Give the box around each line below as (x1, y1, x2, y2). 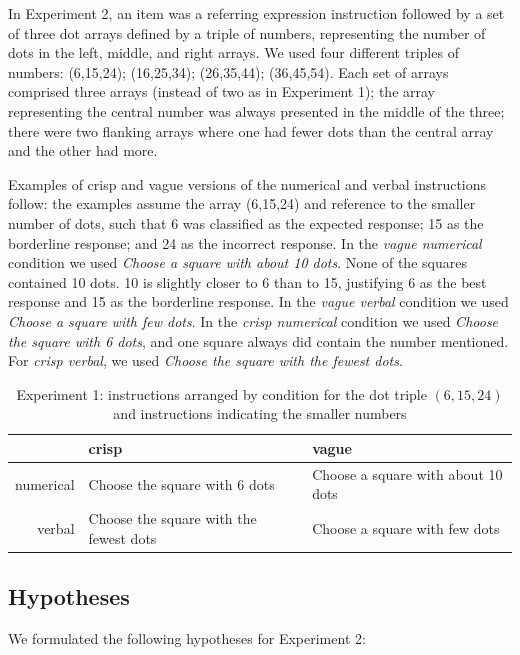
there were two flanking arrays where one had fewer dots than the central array (8, 120, 494, 141)
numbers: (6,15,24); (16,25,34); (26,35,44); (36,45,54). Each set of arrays (8, 61, 449, 82)
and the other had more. (8, 140, 158, 161)
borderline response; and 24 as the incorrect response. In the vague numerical (8, 232, 482, 253)
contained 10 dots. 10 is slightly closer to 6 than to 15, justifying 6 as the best (8, 271, 487, 292)
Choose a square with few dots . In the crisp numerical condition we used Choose (8, 310, 499, 331)
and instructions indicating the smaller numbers (113, 403, 407, 424)
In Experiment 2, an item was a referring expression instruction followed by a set (8, 3, 505, 23)
